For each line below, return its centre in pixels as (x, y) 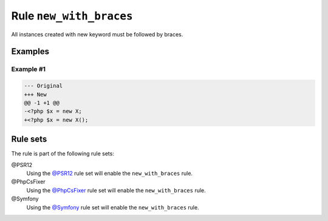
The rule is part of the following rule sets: (63, 154)
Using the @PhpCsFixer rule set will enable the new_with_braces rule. (116, 190)
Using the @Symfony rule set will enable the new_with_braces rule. (113, 207)
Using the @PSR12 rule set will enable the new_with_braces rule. (110, 173)
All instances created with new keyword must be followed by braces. (97, 34)
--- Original (43, 86)
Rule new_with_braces (72, 16)
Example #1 (28, 69)
